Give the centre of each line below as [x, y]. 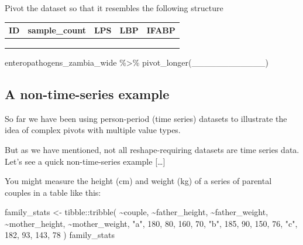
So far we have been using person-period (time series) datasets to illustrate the [146, 118]
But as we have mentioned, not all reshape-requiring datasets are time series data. [152, 149]
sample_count [57, 30]
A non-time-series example [87, 93]
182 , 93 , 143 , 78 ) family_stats [60, 235]
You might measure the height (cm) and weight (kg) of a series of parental [138, 181]
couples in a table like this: [53, 192]
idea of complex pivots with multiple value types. [93, 130]
